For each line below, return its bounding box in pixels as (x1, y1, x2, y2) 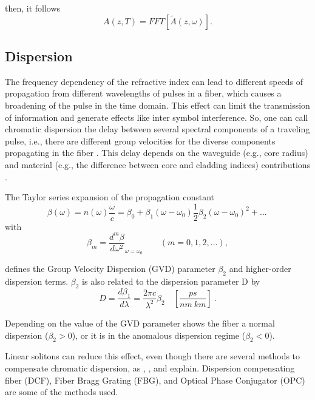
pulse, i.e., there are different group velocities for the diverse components (5, 134, 276, 147)
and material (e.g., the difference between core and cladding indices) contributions (5, 158, 311, 171)
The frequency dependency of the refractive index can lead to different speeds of (5, 75, 303, 87)
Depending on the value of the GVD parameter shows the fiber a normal (5, 316, 275, 329)
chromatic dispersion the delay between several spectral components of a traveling (5, 123, 310, 135)
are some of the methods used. (5, 385, 118, 398)
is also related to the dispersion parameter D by (82, 274, 260, 287)
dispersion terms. (5, 274, 69, 287)
